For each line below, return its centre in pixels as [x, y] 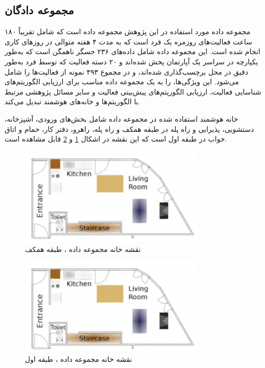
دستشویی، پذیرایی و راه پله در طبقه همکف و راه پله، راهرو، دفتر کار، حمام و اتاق [129, 129]
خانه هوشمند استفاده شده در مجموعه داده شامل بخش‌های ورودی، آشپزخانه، [122, 118]
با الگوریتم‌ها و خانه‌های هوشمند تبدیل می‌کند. [73, 101]
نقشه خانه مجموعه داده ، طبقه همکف [83, 249]
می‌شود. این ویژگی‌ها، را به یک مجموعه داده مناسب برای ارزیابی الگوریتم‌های [122, 82]
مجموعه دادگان [39, 10]
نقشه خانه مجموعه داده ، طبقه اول [78, 359]
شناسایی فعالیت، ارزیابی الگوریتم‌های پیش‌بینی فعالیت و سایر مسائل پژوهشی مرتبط [133, 91]
